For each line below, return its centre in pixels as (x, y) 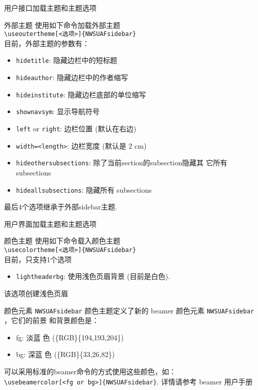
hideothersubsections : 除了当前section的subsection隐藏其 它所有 (122, 163)
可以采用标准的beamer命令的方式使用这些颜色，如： (90, 371)
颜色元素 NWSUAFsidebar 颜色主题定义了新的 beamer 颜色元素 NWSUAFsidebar (129, 310)
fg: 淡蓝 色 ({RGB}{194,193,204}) (70, 337)
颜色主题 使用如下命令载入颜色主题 (62, 241)
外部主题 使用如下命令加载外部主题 (62, 25)
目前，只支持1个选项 (38, 259)
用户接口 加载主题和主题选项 (50, 8)
